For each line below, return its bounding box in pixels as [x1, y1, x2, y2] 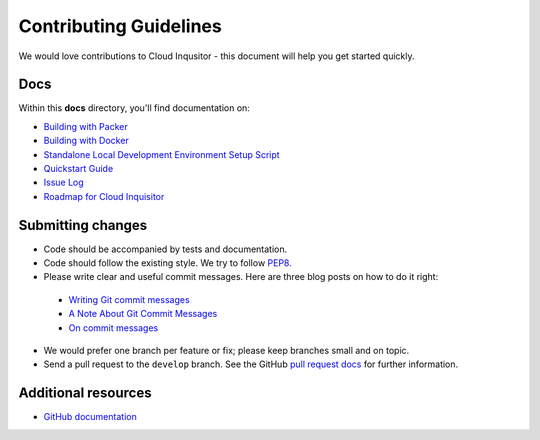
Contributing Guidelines [18, 15, 222, 37]
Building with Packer [43, 120, 129, 132]
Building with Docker [43, 135, 129, 147]
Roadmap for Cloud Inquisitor [43, 190, 165, 202]
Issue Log [43, 176, 84, 189]
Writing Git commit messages [68, 293, 190, 305]
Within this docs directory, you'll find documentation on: [18, 102, 250, 114]
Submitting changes [18, 216, 148, 234]
